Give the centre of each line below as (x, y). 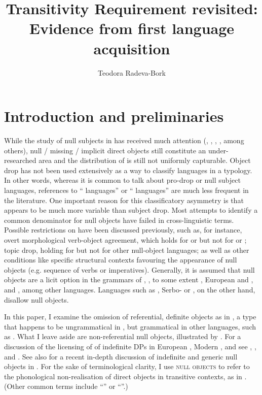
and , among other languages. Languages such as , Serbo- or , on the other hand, (130, 289)
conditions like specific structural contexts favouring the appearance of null (121, 260)
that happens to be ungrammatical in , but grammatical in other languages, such (130, 326)
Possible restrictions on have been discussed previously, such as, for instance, (123, 230)
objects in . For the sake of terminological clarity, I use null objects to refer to (127, 366)
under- (218, 150)
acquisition (132, 48)
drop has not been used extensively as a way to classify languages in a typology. (128, 170)
